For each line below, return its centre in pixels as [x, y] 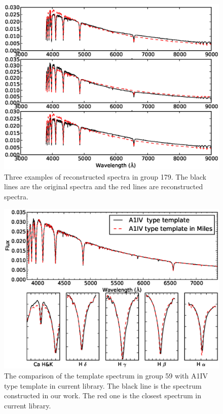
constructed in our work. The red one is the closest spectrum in [103, 395]
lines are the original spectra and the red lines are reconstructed [104, 186]
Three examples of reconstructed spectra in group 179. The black [105, 176]
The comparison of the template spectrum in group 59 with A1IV [106, 375]
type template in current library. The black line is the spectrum [103, 385]
